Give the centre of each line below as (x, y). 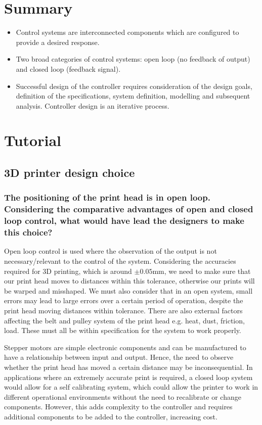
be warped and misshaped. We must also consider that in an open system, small (128, 290)
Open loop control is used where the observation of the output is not (111, 251)
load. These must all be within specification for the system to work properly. (123, 330)
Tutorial (33, 140)
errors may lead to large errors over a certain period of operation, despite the (124, 300)
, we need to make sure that (207, 271)
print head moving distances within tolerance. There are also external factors (123, 310)
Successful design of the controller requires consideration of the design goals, (134, 86)
